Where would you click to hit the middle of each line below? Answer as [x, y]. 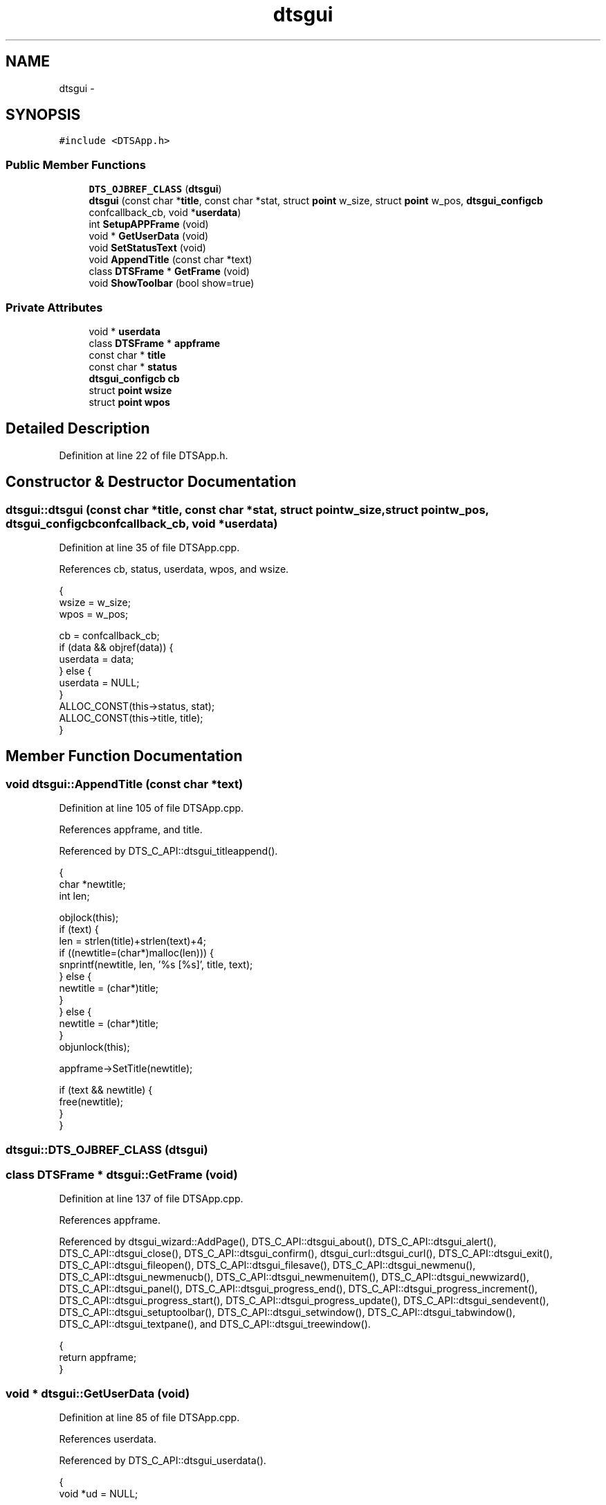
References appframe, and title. [131, 830]
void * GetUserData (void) [149, 236]
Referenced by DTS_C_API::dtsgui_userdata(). [163, 1461]
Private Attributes [54, 307]
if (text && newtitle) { [106, 1090]
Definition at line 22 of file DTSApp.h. [144, 455]
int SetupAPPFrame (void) [149, 224]
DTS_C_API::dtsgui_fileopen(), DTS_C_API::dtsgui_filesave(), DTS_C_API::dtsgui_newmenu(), [267, 1265]
